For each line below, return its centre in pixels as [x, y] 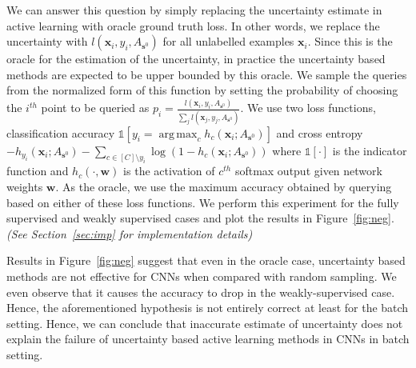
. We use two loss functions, [308, 108]
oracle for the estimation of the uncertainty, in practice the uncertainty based [196, 59]
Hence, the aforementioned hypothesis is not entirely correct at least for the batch [208, 308]
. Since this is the [350, 41]
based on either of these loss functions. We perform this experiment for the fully [203, 202]
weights [25, 186]
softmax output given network [308, 171]
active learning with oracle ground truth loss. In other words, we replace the [193, 25]
